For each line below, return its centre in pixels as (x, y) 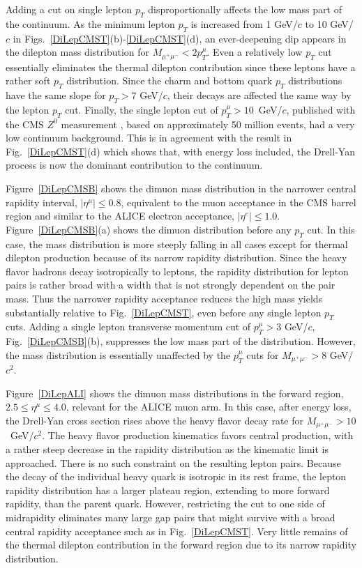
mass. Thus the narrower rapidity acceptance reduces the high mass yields (164, 298)
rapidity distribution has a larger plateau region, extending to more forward (168, 490)
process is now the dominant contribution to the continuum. (134, 165)
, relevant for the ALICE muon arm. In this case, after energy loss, (209, 407)
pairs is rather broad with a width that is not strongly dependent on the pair (171, 285)
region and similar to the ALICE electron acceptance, (120, 216)
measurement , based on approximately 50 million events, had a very (208, 124)
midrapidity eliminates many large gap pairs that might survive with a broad (171, 517)
